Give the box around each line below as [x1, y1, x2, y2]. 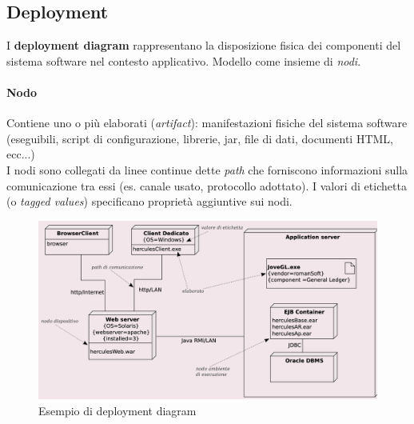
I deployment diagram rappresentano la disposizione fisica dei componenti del [6, 37, 401, 54]
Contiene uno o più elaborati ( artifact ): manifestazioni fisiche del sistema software [6, 114, 408, 131]
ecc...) [6, 146, 35, 162]
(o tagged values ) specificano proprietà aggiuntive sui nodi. [6, 193, 293, 210]
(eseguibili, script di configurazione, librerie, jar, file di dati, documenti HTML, [6, 130, 393, 146]
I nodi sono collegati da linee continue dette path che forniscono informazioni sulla [6, 161, 408, 178]
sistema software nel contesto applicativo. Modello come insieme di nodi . [6, 52, 361, 69]
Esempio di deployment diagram [38, 402, 197, 418]
